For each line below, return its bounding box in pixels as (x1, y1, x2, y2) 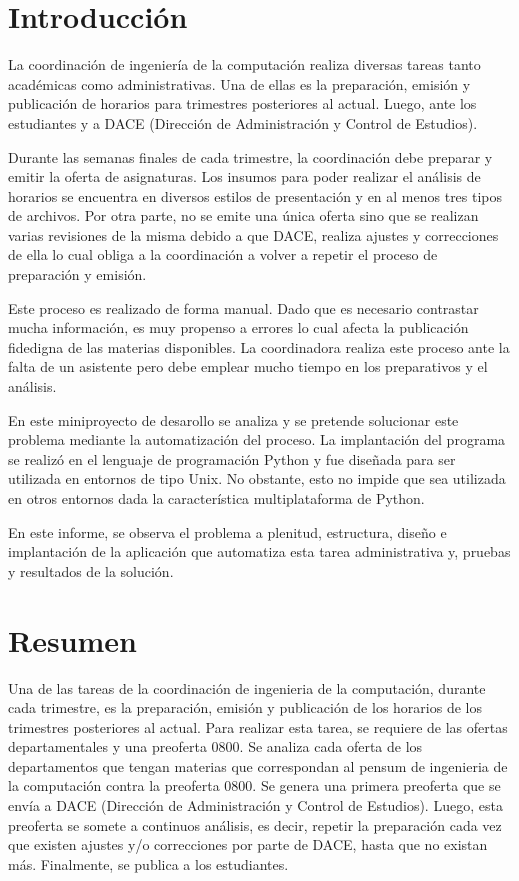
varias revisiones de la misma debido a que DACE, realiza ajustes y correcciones (8, 224, 499, 245)
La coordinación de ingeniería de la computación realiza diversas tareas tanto (8, 54, 481, 75)
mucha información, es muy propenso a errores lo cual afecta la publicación (8, 317, 469, 338)
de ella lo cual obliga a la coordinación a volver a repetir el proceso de (8, 244, 438, 265)
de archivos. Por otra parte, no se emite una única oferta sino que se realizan (8, 205, 479, 226)
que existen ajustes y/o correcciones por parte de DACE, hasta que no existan (8, 834, 488, 855)
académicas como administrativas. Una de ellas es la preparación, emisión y (8, 73, 471, 94)
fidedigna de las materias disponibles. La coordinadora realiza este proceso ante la (8, 336, 510, 357)
